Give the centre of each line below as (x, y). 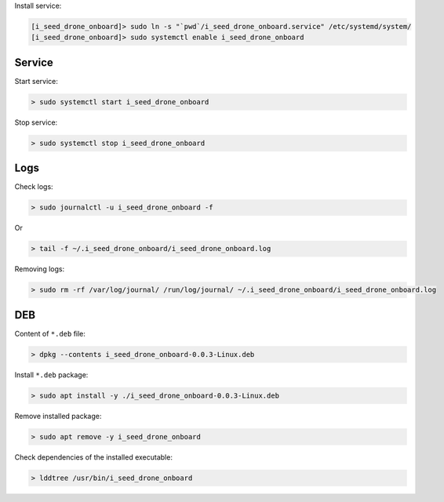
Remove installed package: (58, 416)
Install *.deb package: (51, 375)
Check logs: (34, 187)
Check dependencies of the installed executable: (93, 457)
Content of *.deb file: (50, 333)
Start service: (36, 81)
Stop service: (36, 122)
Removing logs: (40, 269)
